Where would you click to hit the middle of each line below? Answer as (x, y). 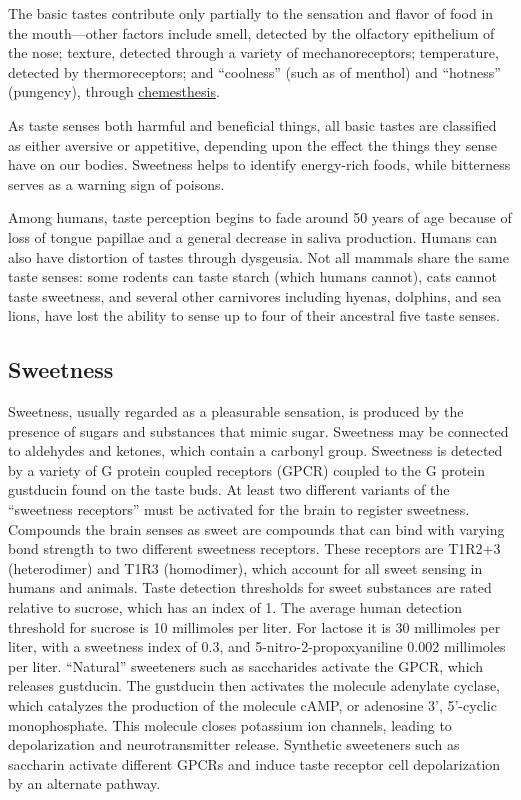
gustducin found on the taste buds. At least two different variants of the (229, 489)
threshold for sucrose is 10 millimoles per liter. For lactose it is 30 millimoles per (254, 626)
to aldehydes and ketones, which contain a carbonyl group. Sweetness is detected (255, 450)
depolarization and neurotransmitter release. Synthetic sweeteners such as (234, 744)
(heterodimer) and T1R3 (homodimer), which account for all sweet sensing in (245, 567)
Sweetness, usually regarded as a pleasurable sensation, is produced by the (236, 411)
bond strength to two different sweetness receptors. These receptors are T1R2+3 (254, 548)
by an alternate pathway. (84, 783)
